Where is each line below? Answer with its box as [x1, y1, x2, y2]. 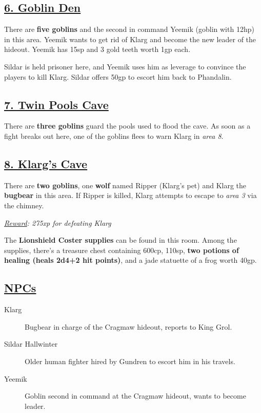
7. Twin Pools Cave [4, 96, 109, 112]
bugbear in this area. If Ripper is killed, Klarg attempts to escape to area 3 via [4, 190, 257, 201]
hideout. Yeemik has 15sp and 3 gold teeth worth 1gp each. [4, 44, 191, 55]
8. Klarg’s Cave [4, 155, 88, 171]
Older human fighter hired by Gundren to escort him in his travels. [25, 355, 235, 366]
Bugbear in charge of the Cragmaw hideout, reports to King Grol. [25, 321, 232, 332]
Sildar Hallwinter [4, 338, 58, 349]
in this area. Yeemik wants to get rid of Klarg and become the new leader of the [4, 33, 256, 44]
